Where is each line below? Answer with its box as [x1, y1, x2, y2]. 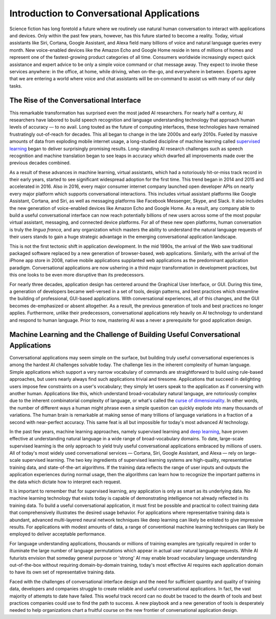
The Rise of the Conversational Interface [9, 96, 142, 105]
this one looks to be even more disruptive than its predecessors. [9, 272, 145, 278]
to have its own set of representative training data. [9, 569, 116, 575]
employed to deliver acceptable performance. [9, 531, 106, 537]
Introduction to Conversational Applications [9, 8, 200, 19]
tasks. [9, 82, 22, 89]
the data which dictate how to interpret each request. [9, 479, 122, 485]
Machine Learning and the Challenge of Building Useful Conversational [9, 330, 240, 339]
